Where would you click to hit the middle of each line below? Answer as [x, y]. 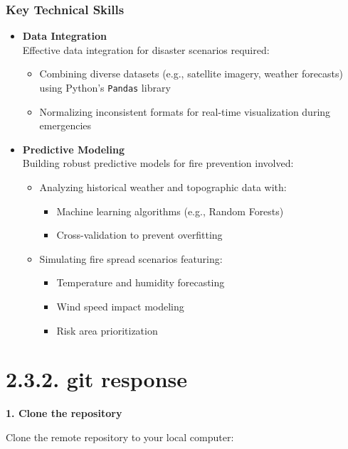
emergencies [65, 125]
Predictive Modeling [73, 149]
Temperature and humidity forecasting [141, 282]
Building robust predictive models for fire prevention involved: [158, 163]
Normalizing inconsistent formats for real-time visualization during [185, 111]
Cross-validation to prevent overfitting [139, 235]
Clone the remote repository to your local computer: [120, 437]
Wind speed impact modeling [120, 306]
